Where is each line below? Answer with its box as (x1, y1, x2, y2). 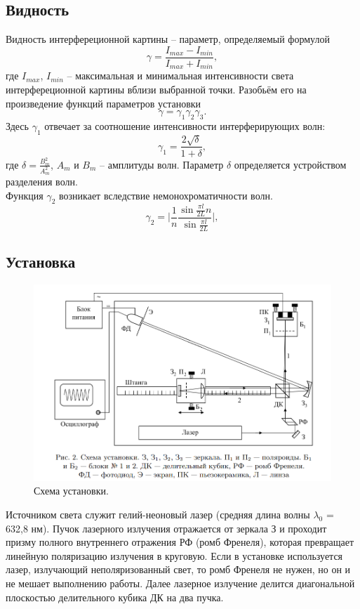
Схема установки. (34, 483, 109, 498)
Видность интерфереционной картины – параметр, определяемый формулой (6, 32, 330, 46)
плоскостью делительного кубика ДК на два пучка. (6, 589, 224, 604)
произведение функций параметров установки (6, 96, 201, 110)
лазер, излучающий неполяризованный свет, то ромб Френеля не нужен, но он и (6, 562, 351, 577)
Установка (6, 251, 76, 273)
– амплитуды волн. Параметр (100, 157, 224, 171)
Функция (6, 188, 44, 202)
